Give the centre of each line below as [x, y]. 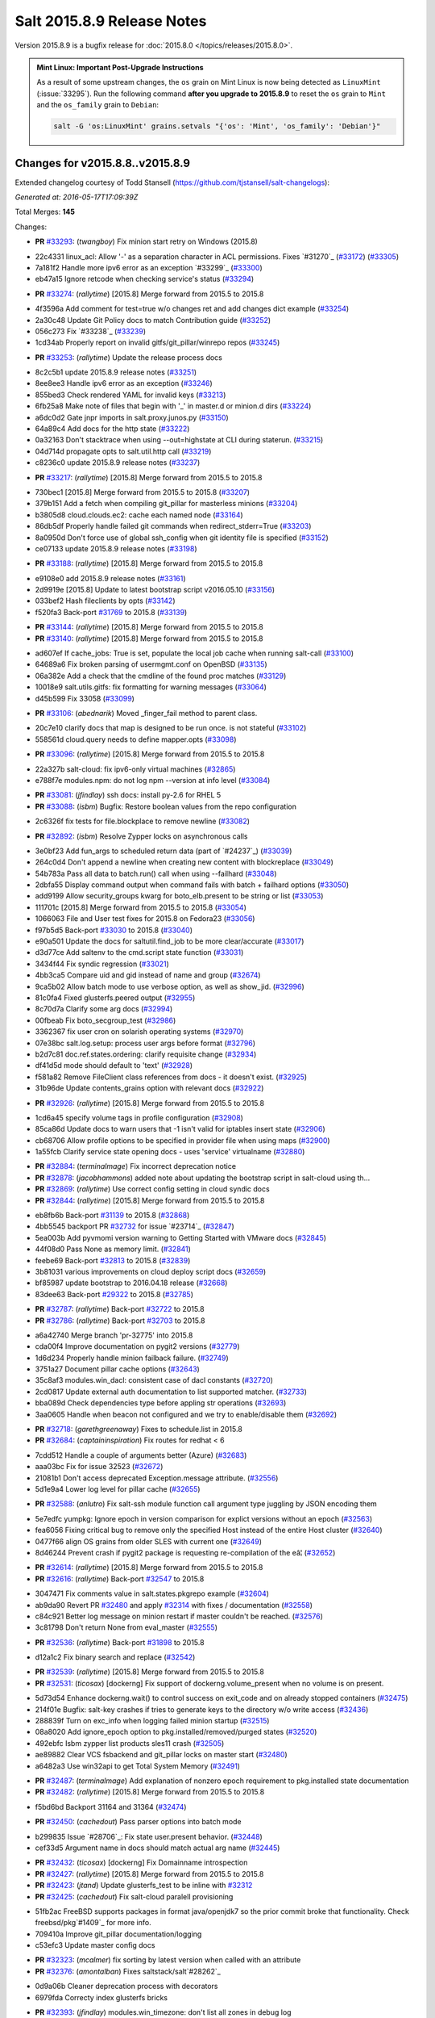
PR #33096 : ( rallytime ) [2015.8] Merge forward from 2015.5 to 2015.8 [150, 754]
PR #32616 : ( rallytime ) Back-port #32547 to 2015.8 [120, 1579]
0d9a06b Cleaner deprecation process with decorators [126, 1987]
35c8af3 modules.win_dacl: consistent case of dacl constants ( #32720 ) [154, 1380]
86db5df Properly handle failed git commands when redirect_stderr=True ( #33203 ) [173, 526]
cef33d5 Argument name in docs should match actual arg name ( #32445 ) [157, 1848]
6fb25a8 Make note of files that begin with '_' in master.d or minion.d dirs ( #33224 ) [173, 406]
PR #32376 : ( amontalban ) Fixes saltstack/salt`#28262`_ [128, 1971]
